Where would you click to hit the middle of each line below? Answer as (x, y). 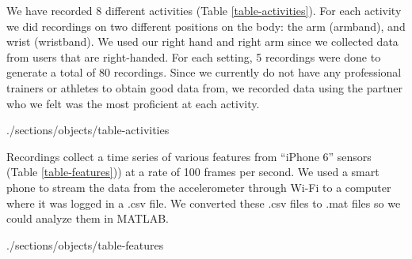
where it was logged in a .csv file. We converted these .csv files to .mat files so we (204, 203)
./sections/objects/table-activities (88, 130)
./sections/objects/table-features (85, 244)
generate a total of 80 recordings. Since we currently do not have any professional (204, 72)
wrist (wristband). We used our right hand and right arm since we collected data (202, 41)
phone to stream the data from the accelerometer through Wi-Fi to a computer (199, 187)
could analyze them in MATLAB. (88, 218)
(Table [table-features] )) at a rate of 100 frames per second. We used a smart (193, 172)
